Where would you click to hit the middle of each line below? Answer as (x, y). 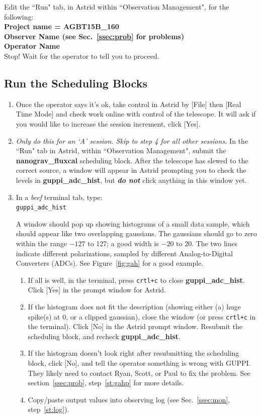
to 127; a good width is (123, 243)
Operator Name (32, 46)
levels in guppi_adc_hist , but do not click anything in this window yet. (131, 180)
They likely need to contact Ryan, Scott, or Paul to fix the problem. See (139, 373)
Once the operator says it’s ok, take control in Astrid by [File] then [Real (128, 104)
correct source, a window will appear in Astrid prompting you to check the (131, 170)
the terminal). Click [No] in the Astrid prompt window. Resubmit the (135, 326)
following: (19, 16)
